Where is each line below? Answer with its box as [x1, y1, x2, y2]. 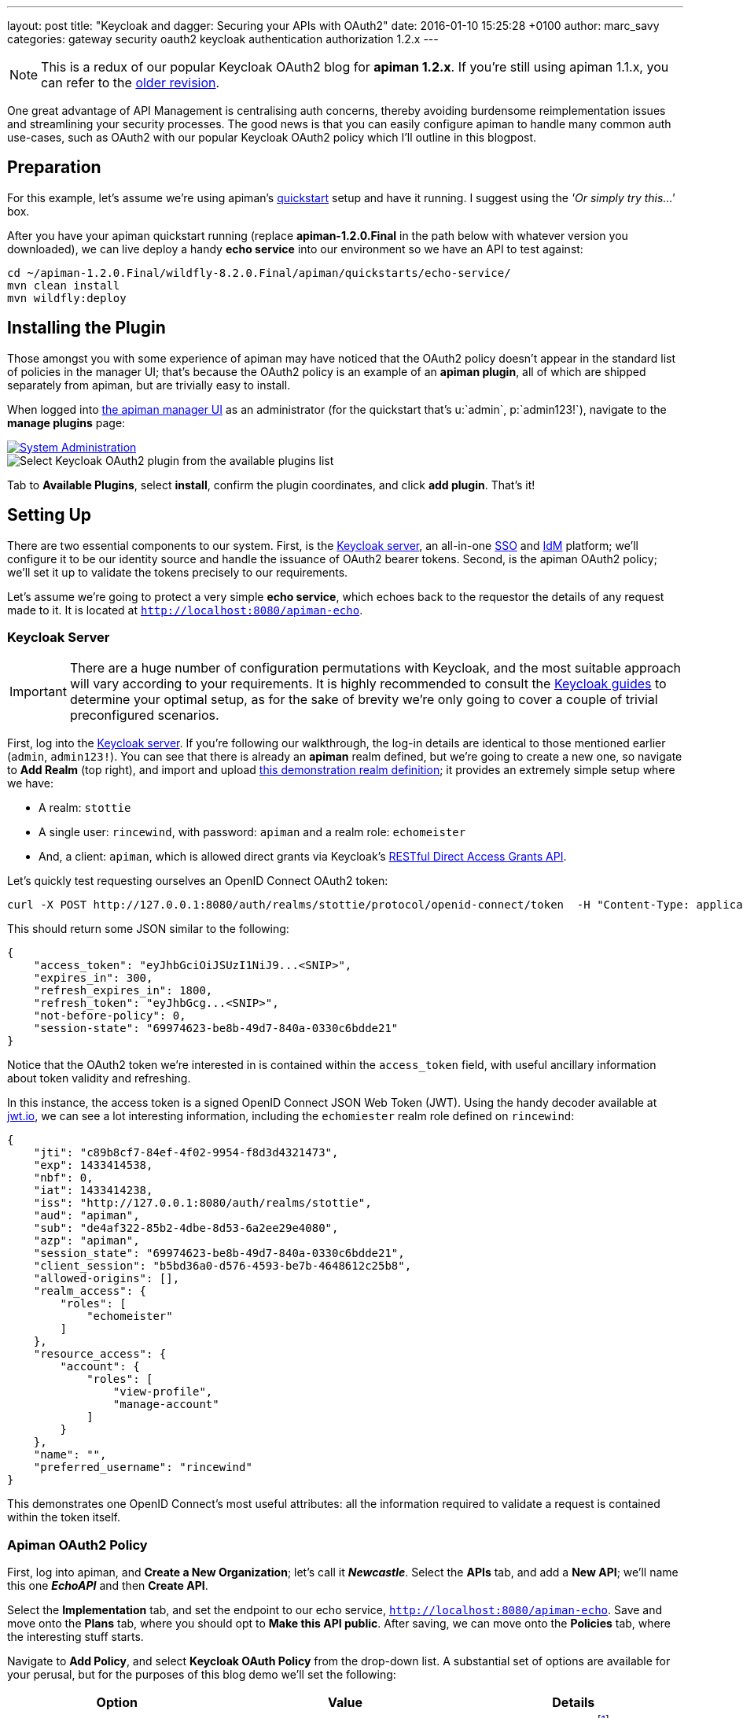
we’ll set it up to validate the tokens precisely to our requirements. [7, 565, 348, 579]
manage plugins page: [7, 415, 126, 429]
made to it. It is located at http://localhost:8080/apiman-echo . [7, 603, 363, 617]
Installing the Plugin [7, 318, 166, 338]
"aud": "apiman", [33, 1209, 140, 1222]
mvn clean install [7, 278, 120, 292]
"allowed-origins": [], [33, 1272, 180, 1285]
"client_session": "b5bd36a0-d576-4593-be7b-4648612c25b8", [33, 1259, 412, 1273]
